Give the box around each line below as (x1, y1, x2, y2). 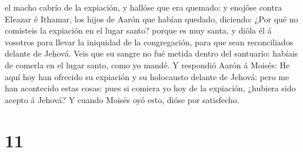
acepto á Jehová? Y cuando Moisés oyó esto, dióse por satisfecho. (5, 93, 239, 105)
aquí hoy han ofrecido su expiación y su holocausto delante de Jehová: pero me (5, 70, 289, 82)
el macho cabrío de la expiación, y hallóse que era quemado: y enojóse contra (5, 1, 282, 13)
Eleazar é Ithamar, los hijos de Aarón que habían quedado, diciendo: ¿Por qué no (5, 12, 298, 25)
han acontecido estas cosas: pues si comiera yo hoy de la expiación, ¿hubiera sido (5, 82, 296, 94)
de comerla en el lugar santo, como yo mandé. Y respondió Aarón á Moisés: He (5, 58, 290, 71)
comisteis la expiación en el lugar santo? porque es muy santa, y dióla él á (5, 24, 272, 37)
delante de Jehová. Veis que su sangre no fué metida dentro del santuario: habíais (5, 47, 298, 60)
